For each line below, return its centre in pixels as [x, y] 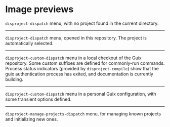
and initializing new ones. [32, 119]
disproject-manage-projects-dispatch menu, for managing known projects [83, 114]
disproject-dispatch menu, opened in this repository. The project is [76, 38]
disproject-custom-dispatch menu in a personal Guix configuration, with [81, 94]
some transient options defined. [38, 99]
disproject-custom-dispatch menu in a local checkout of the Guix [73, 58]
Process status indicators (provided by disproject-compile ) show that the [82, 68]
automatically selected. [30, 43]
